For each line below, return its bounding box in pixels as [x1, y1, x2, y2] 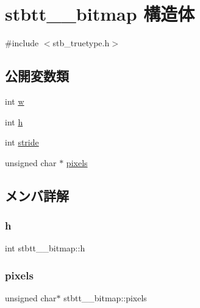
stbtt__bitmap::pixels [63, 292, 147, 304]
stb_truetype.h [52, 37, 110, 49]
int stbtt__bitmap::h [5, 242, 85, 254]
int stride [5, 136, 39, 149]
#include [5, 37, 39, 49]
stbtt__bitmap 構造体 [5, 1, 195, 26]
